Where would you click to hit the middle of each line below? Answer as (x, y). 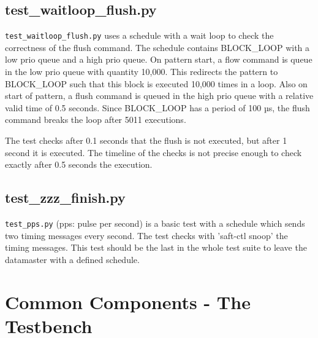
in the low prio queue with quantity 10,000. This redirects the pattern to (142, 72)
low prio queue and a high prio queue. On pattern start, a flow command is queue (159, 59)
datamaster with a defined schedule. (72, 259)
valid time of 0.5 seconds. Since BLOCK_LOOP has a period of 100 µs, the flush (157, 107)
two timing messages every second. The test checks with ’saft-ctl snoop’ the (146, 235)
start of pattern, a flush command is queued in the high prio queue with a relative (159, 96)
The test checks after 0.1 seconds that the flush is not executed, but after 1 (146, 140)
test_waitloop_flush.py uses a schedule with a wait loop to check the (139, 35)
